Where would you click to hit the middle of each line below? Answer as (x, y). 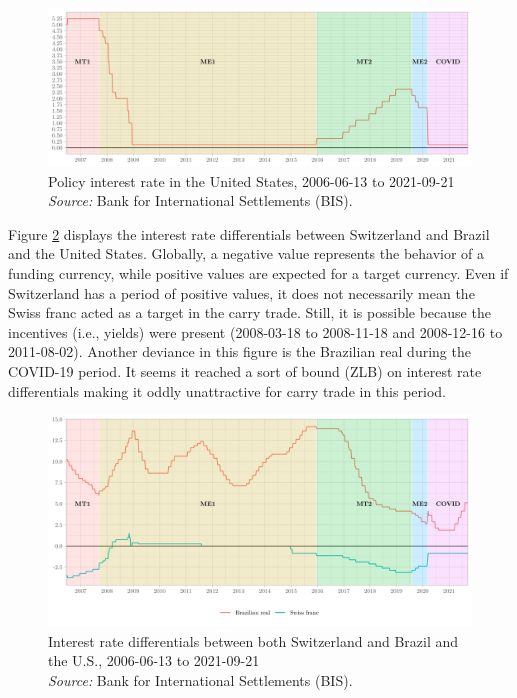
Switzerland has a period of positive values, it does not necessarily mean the (241, 292)
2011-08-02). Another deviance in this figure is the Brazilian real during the (239, 351)
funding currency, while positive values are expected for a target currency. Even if (258, 272)
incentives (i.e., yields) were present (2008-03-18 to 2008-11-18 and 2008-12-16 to (255, 331)
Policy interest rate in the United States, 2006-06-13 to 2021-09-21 (251, 180)
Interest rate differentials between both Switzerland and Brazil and (253, 640)
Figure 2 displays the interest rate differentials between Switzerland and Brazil (249, 233)
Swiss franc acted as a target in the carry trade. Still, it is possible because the (249, 312)
